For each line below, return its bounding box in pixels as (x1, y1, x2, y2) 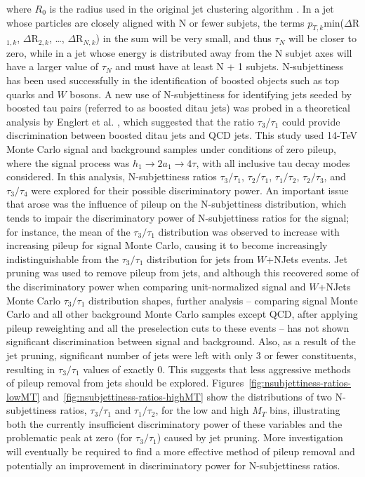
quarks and (6, 86, 54, 101)
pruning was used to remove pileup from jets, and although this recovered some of (6, 265, 359, 280)
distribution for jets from (147, 251, 254, 266)
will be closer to (288, 31, 357, 46)
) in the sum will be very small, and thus (95, 31, 272, 46)
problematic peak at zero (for (6, 430, 133, 445)
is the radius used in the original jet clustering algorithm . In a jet (49, 1, 334, 15)
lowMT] (6, 389, 40, 403)
